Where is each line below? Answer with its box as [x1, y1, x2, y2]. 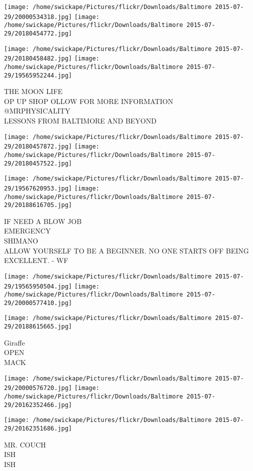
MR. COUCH [4, 439, 46, 449]
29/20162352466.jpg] [4, 401, 72, 408]
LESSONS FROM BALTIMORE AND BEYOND [4, 115, 156, 126]
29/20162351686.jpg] [4, 424, 72, 432]
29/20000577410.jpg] [4, 299, 72, 306]
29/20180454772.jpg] [4, 29, 72, 37]
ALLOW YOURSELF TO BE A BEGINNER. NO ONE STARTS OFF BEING [4, 245, 249, 255]
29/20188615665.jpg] [4, 323, 72, 330]
